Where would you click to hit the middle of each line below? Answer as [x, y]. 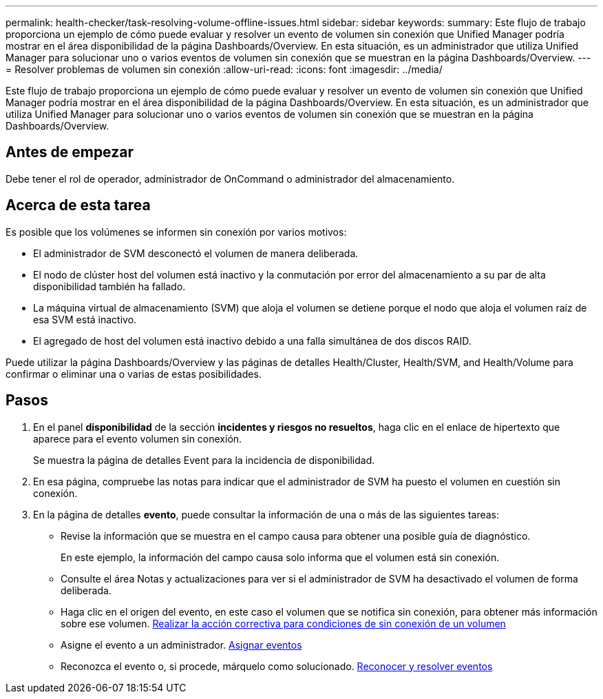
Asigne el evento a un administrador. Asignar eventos [181, 645]
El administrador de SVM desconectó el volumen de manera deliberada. [196, 253]
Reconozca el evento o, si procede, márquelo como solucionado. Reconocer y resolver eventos [277, 666]
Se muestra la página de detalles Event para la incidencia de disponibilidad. [204, 460]
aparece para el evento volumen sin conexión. [138, 438]
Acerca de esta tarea [78, 205]
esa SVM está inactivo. [85, 319]
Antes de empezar [70, 152]
